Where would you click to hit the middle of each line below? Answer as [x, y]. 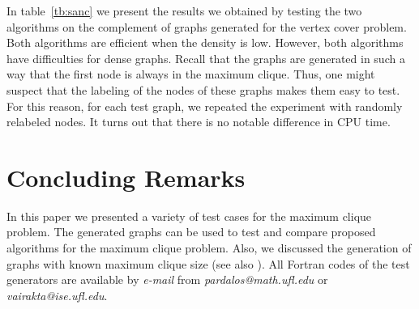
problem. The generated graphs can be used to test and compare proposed [191, 232]
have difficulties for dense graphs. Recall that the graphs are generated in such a [206, 58]
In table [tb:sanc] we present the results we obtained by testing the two [184, 11]
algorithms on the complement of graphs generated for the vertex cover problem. [207, 26]
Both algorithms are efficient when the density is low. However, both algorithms [205, 42]
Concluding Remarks [126, 177]
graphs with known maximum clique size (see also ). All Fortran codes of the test [208, 263]
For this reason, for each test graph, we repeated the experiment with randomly [205, 106]
